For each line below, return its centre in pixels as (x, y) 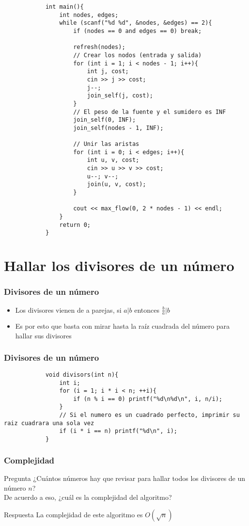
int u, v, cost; (113, 160)
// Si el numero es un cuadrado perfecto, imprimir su (149, 415)
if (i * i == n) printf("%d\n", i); (118, 431)
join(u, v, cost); (117, 184)
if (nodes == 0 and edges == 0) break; (138, 31)
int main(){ (64, 7)
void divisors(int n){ (82, 375)
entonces (147, 310)
